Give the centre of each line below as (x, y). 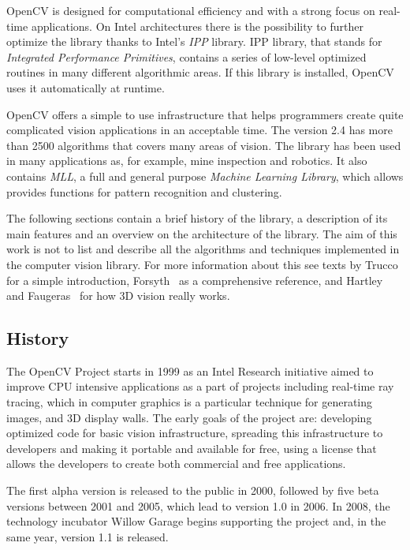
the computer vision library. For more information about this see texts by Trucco (202, 264)
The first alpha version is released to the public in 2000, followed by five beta (193, 490)
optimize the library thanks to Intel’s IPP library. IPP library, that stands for (194, 41)
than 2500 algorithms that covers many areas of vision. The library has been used (204, 145)
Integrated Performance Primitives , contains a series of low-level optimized (186, 56)
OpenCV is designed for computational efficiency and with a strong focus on (191, 10)
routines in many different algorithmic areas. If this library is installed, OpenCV (200, 72)
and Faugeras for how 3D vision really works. (118, 296)
